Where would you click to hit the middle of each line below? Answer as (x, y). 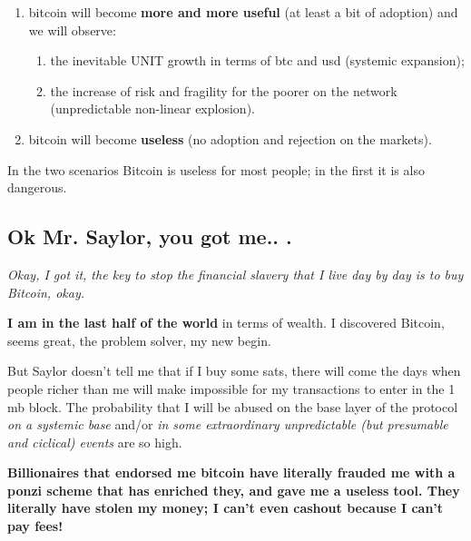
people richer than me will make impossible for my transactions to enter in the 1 (231, 388)
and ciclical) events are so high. (95, 442)
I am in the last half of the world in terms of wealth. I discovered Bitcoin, (226, 323)
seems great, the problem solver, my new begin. (139, 340)
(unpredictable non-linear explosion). (152, 108)
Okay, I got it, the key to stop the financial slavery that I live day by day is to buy (235, 274)
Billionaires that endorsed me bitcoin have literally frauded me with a (231, 472)
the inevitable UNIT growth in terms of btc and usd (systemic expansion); (257, 60)
